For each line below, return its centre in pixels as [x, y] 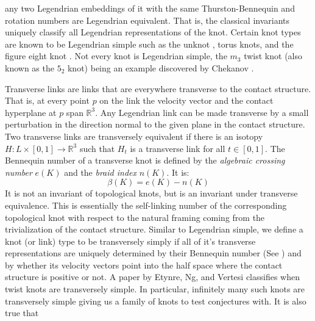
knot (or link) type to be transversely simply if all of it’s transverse [130, 241]
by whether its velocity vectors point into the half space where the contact [144, 265]
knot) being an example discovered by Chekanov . [161, 67]
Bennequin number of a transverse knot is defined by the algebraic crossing [145, 160]
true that [22, 313]
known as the [30, 67]
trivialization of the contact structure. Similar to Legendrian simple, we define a [154, 229]
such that [97, 148]
